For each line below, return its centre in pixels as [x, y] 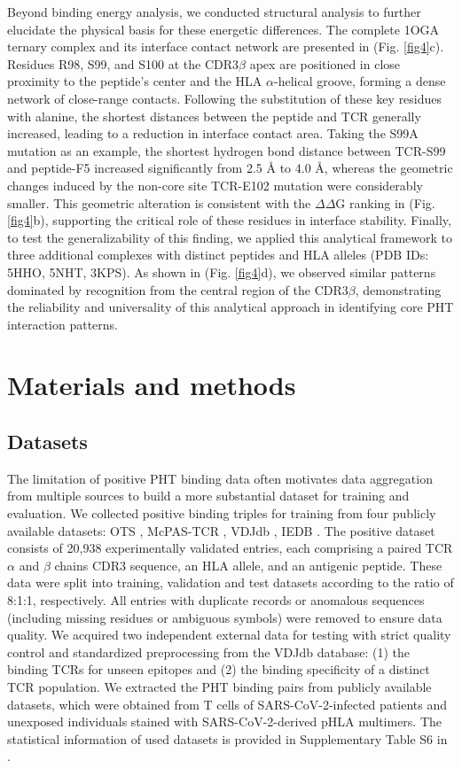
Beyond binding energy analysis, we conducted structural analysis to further [214, 12]
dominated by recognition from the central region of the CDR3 [178, 289]
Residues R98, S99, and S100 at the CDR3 [123, 63]
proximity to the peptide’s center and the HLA [135, 81]
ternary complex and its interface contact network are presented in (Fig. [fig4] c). [226, 47]
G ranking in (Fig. [385, 202]
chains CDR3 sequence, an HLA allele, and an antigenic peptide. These [248, 565]
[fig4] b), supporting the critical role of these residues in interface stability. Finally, [229, 220]
